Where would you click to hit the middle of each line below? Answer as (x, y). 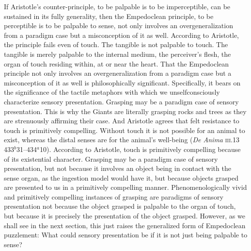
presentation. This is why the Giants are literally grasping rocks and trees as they (125, 111)
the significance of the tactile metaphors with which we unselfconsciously (112, 92)
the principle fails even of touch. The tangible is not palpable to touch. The (116, 44)
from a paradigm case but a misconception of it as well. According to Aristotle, (121, 35)
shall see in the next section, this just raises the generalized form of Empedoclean (125, 225)
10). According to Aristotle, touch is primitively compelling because (140, 149)
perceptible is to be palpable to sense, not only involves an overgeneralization (118, 25)
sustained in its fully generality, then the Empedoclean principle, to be (109, 16)
